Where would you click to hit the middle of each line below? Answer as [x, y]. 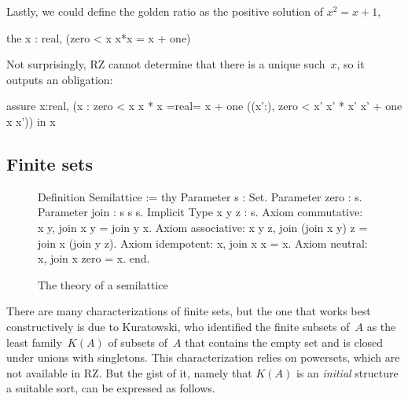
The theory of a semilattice [103, 284]
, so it [351, 64]
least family [34, 342]
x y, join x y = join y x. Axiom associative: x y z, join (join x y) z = [203, 227]
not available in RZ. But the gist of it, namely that [129, 372]
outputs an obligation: [60, 79]
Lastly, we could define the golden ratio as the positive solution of [165, 11]
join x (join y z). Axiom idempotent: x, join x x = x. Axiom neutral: [203, 243]
